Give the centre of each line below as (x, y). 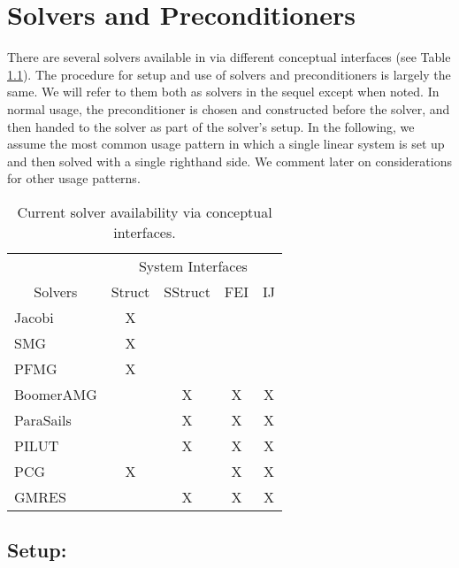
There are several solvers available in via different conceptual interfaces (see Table (229, 57)
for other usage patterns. (74, 178)
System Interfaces (193, 265)
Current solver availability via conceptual (145, 211)
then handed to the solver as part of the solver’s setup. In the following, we (211, 126)
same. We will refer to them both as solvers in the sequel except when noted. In (223, 92)
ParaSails (43, 419)
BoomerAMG (56, 394)
